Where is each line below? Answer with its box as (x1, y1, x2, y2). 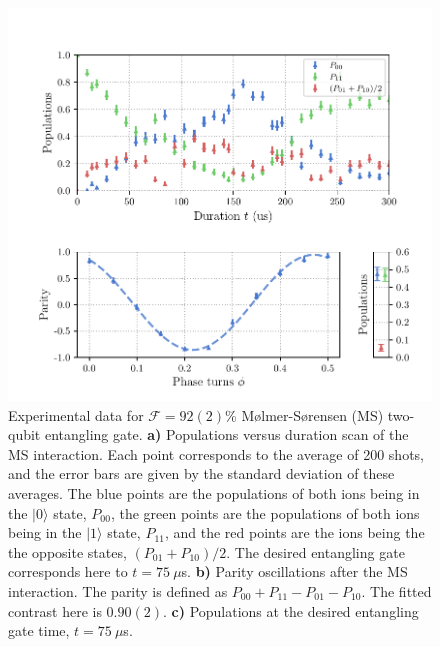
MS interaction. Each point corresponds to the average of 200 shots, (8, 443, 424, 464)
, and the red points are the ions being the (164, 522, 425, 543)
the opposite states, (8, 541, 127, 562)
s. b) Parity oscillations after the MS (181, 561, 408, 582)
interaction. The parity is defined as (8, 580, 228, 601)
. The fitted (361, 580, 432, 601)
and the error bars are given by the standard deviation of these (8, 463, 395, 484)
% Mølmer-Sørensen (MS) (225, 404, 384, 425)
